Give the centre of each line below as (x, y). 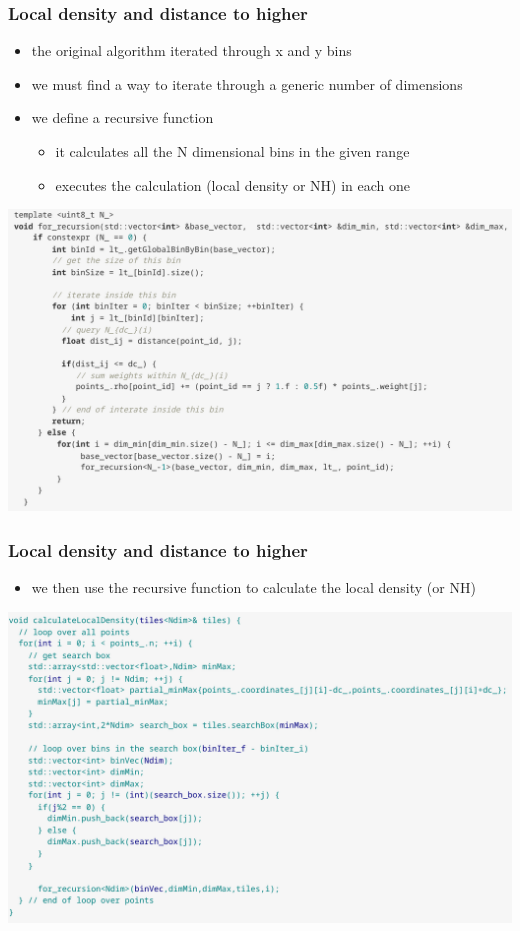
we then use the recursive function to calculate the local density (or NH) (253, 587)
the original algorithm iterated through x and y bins (191, 50)
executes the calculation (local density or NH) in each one (233, 184)
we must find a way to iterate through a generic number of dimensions (247, 83)
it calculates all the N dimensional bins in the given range (232, 151)
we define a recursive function (122, 117)
